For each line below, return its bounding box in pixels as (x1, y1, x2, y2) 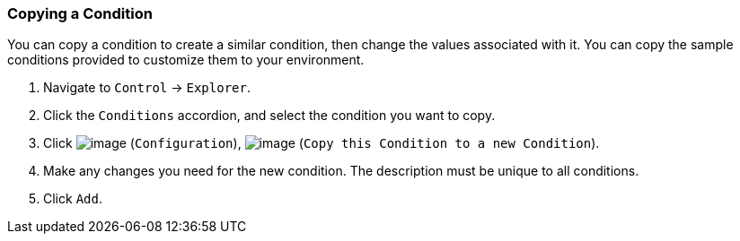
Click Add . (43, 191, 102, 207)
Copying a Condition (7, 4, 153, 22)
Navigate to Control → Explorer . (43, 80, 251, 96)
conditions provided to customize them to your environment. (7, 52, 365, 68)
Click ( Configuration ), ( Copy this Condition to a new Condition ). (43, 135, 600, 151)
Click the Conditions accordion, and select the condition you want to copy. (43, 108, 496, 124)
